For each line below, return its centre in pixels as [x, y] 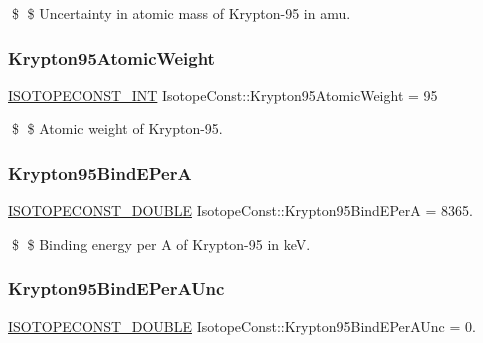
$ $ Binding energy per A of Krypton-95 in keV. [161, 243]
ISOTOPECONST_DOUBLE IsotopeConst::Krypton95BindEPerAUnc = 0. [242, 325]
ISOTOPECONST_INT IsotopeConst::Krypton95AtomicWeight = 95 [223, 94]
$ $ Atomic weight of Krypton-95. [117, 128]
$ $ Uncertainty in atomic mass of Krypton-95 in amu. [181, 13]
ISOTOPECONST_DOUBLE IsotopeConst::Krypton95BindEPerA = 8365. [240, 210]
